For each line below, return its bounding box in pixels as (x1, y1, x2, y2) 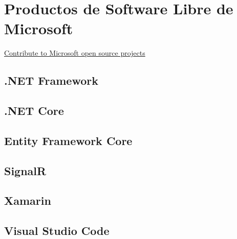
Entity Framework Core (4, 132, 133, 148)
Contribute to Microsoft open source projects (4, 47, 145, 58)
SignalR (4, 162, 47, 178)
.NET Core (4, 103, 64, 118)
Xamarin (4, 193, 51, 208)
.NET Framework (4, 73, 98, 88)
